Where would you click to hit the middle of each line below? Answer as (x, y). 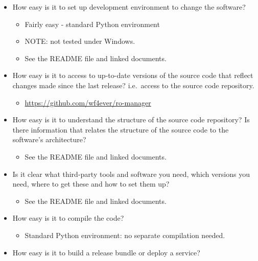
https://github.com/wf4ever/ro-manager (88, 102)
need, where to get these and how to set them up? (91, 184)
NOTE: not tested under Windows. (80, 41)
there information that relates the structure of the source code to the (121, 129)
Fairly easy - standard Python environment (92, 24)
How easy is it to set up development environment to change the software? (129, 7)
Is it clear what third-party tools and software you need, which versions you (131, 174)
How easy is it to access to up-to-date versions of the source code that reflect (133, 75)
